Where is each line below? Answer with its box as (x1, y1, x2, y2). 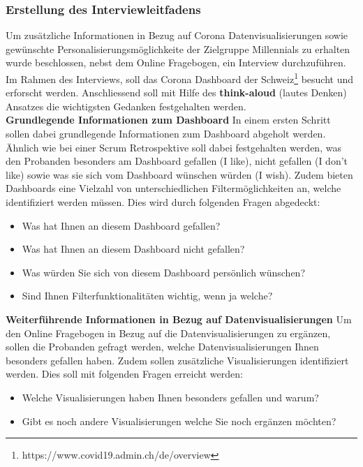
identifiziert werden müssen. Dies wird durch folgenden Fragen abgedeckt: (6, 195, 320, 209)
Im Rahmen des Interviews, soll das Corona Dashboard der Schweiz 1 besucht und (6, 70, 353, 86)
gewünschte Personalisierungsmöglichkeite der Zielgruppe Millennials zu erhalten (6, 41, 350, 56)
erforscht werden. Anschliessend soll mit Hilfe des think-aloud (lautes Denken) (6, 85, 347, 100)
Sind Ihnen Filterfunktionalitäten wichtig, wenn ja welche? (22, 288, 273, 303)
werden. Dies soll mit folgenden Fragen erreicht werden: (6, 366, 243, 381)
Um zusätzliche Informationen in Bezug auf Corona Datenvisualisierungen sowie (6, 28, 348, 43)
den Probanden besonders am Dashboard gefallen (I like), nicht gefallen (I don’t (6, 154, 348, 168)
